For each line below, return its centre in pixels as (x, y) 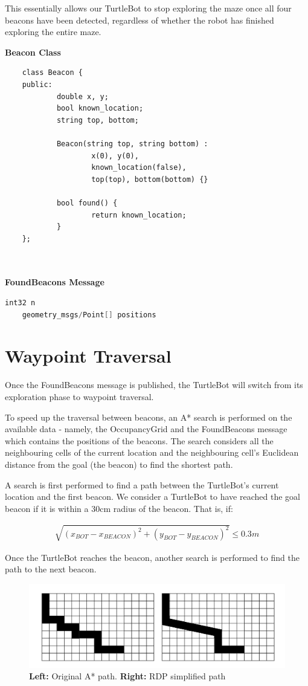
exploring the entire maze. (53, 32)
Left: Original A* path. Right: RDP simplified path (127, 676)
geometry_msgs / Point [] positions (89, 315)
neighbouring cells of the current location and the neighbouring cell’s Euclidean (152, 452)
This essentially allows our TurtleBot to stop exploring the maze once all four (148, 8)
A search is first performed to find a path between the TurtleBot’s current (142, 484)
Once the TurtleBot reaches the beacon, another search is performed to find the (152, 557)
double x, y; (82, 96)
